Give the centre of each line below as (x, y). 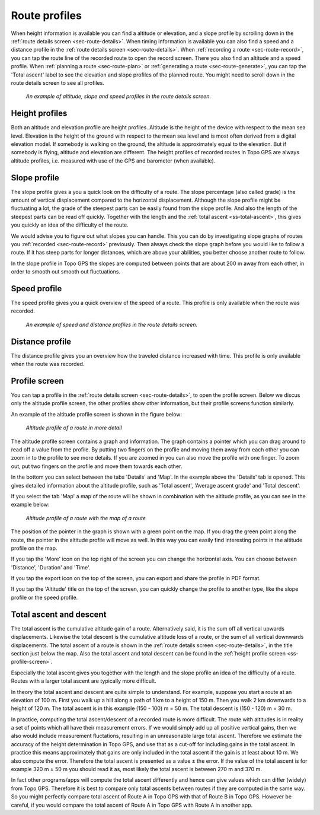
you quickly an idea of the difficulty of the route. (70, 225)
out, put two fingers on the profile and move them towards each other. (97, 466)
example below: (30, 505)
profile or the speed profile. (44, 597)
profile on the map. (34, 548)
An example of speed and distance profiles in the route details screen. (112, 324)
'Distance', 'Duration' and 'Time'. (51, 567)
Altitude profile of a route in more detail (74, 428)
